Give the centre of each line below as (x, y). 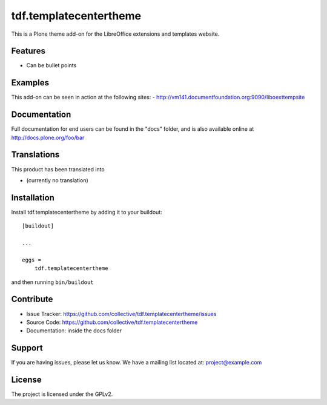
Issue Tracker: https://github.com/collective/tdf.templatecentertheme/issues (121, 314)
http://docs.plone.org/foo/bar (48, 137)
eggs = (32, 260)
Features (28, 51)
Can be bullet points (51, 65)
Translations (35, 155)
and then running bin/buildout (52, 282)
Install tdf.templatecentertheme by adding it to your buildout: (87, 212)
